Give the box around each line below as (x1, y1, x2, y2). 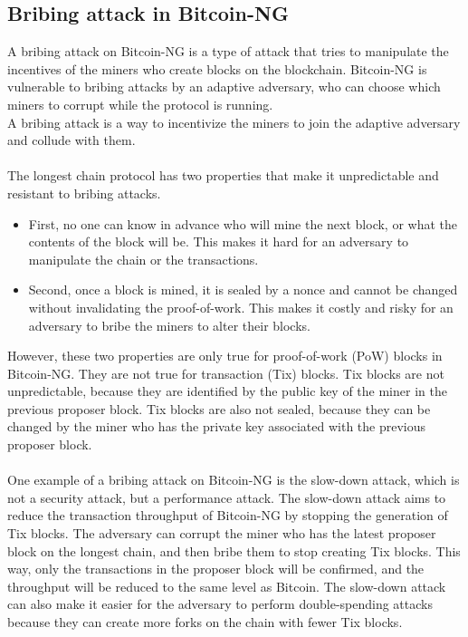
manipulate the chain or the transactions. (28, 249, 259, 268)
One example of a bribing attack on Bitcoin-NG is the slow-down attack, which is (7, 470, 460, 489)
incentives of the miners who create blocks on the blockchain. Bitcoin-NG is (7, 59, 427, 78)
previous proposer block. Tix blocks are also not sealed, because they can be (7, 399, 431, 418)
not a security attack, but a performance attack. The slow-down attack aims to (7, 487, 446, 507)
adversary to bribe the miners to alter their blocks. (28, 315, 310, 334)
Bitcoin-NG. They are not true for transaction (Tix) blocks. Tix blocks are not (7, 363, 444, 382)
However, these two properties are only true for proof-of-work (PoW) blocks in (7, 346, 443, 365)
